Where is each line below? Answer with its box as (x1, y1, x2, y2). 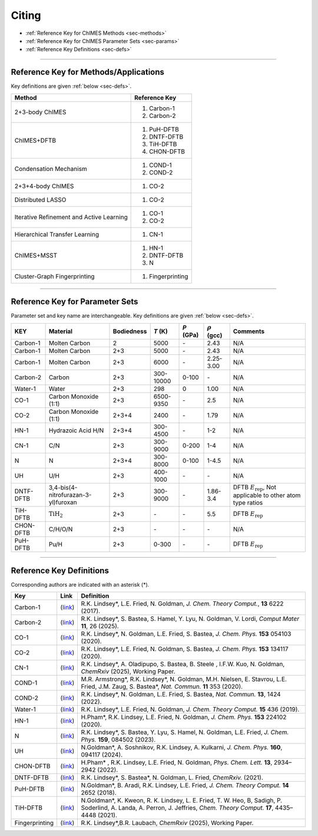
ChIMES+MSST (14, 251, 58, 259)
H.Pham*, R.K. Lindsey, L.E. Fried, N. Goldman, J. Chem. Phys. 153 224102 (81, 713, 287, 722)
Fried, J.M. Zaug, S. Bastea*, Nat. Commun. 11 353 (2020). (81, 683, 243, 691)
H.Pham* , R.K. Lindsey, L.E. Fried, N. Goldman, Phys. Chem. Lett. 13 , (81, 758, 273, 766)
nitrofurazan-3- (48, 491, 92, 499)
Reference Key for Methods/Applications (11, 67, 165, 77)
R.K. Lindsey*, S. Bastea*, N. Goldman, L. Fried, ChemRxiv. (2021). (81, 774, 263, 782)
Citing (11, 9, 41, 22)
